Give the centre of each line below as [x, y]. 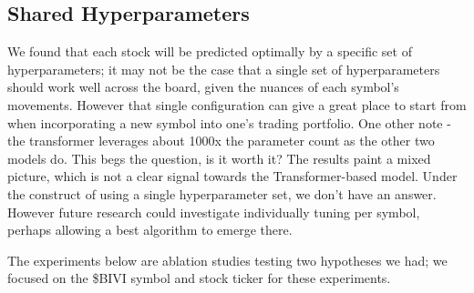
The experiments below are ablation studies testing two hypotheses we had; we [227, 260]
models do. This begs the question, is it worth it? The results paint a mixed [219, 158]
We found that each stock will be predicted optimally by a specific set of [210, 51]
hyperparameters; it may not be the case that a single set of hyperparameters [224, 69]
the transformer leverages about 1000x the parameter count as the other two [221, 141]
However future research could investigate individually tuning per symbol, [214, 212]
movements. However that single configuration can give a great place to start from [237, 104]
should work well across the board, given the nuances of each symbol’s [203, 87]
